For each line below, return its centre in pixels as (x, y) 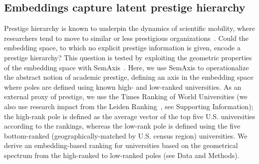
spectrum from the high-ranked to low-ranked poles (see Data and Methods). (122, 155)
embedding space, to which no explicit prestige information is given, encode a (122, 48)
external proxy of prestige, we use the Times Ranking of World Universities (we (126, 96)
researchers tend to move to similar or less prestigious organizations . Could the (127, 38)
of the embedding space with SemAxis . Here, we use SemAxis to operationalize (127, 67)
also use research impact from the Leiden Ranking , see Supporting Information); (129, 106)
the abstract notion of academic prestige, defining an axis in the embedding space (129, 77)
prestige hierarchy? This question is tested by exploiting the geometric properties (128, 57)
